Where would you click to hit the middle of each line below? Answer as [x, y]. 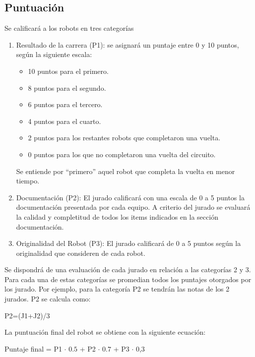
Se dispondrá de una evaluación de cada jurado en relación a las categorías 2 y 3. [128, 269]
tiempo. [28, 181]
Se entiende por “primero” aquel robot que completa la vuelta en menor [126, 171]
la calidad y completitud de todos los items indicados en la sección [117, 216]
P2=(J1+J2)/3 [27, 315]
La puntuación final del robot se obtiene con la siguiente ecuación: [105, 332]
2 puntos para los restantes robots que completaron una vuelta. [124, 138]
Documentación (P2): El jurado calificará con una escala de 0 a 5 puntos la [130, 197]
